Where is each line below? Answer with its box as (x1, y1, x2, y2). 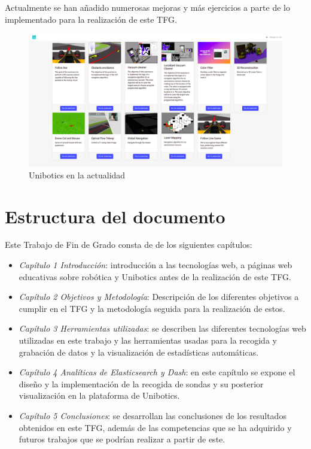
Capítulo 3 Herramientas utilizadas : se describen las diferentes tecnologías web (19, 322, 306, 335)
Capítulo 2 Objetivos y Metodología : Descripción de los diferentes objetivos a (19, 290, 299, 303)
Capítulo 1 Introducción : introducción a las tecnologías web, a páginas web (19, 259, 292, 271)
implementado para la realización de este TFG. (5, 13, 177, 25)
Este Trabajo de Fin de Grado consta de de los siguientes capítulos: (5, 238, 252, 251)
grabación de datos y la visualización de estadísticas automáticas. (19, 345, 259, 358)
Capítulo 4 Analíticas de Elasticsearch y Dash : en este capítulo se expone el (19, 366, 295, 378)
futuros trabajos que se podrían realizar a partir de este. (19, 433, 225, 445)
